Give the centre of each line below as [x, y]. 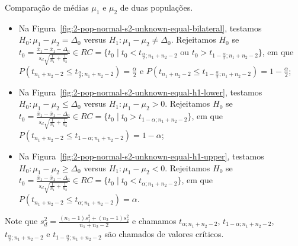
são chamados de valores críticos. [164, 234]
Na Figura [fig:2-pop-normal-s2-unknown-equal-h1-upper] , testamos [141, 156]
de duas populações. [156, 7]
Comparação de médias [47, 7]
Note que [21, 221]
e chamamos [154, 221]
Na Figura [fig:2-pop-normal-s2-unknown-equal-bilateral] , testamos [140, 28]
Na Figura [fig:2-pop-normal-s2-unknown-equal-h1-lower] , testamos [140, 92]
